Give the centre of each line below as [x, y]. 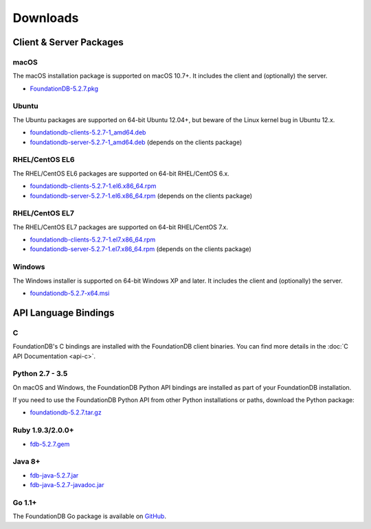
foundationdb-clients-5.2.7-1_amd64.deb [88, 132]
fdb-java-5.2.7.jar [54, 475]
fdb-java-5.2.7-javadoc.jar [67, 485]
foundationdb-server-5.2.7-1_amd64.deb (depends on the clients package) [136, 142]
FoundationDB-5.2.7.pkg [64, 89]
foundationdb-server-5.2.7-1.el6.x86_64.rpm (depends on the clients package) [141, 196]
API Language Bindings [64, 313]
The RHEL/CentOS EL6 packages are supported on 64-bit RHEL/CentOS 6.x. [121, 173]
